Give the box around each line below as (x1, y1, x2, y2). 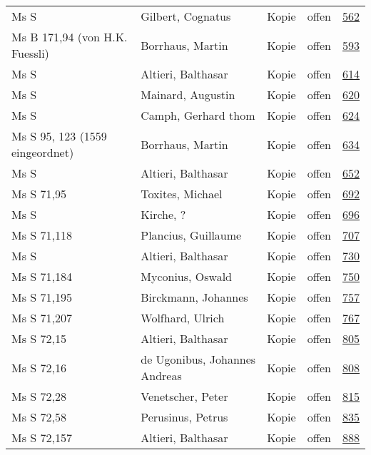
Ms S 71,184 (11, 268, 72, 285)
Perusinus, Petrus (141, 409, 228, 425)
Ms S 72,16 (11, 359, 66, 376)
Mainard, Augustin (141, 86, 235, 103)
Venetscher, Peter (141, 388, 228, 404)
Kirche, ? (141, 206, 186, 223)
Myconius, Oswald (141, 268, 233, 285)
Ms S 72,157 (11, 429, 72, 446)
